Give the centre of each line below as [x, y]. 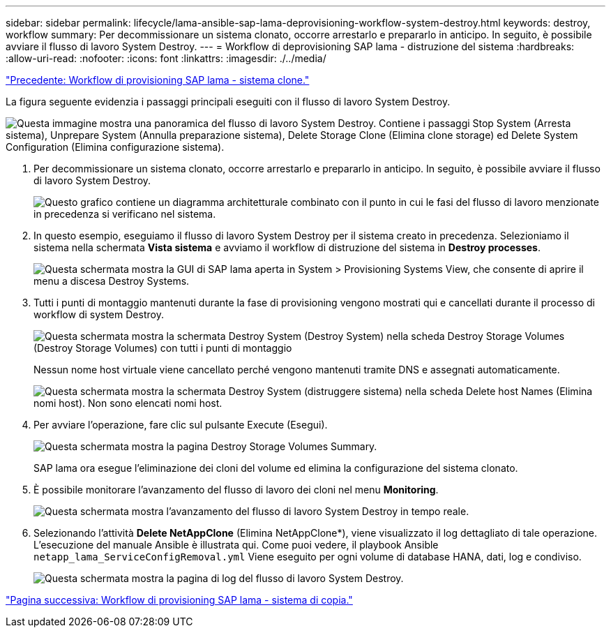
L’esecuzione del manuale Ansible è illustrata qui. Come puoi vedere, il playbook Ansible [236, 545]
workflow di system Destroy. [99, 314]
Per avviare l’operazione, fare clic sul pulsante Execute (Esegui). [181, 425]
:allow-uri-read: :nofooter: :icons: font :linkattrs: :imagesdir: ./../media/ [166, 58]
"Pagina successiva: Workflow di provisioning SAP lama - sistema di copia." [179, 600]
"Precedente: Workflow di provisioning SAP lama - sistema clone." [158, 80]
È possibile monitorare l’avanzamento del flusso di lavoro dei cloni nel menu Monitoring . [236, 490]
